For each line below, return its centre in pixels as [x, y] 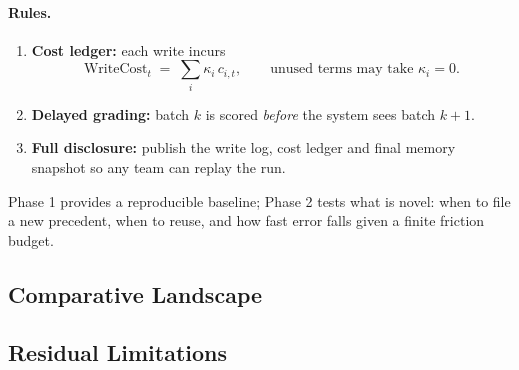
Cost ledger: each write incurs [128, 49]
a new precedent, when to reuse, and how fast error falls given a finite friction [246, 220]
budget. [31, 239]
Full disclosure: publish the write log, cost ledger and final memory [243, 147]
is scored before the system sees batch [320, 113]
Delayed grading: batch [110, 113]
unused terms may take [342, 69]
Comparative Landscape [135, 293]
